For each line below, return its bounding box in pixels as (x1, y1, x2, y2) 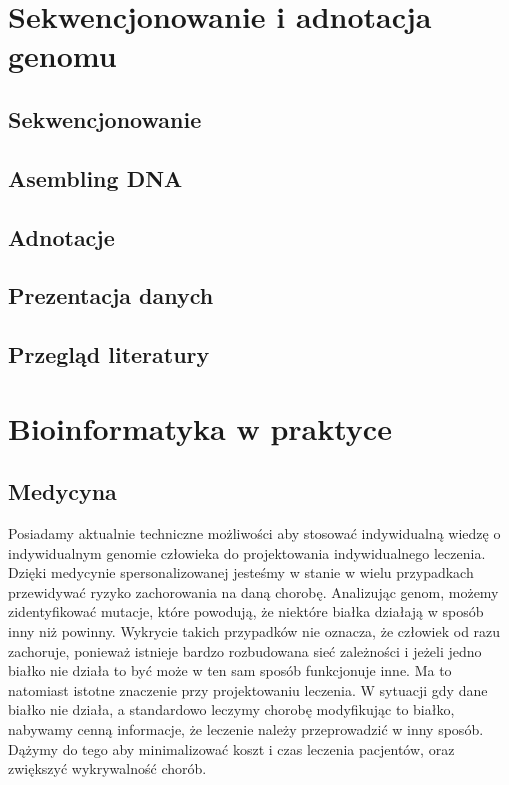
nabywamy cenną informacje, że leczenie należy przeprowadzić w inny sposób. (8, 718, 484, 739)
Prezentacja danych (8, 280, 214, 311)
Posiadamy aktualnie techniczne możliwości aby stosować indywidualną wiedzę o (8, 523, 501, 544)
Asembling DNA (8, 162, 183, 193)
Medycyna (8, 476, 117, 507)
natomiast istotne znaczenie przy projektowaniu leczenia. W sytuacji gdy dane (8, 679, 488, 700)
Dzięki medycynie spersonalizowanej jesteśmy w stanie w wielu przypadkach (8, 562, 474, 583)
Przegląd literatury (8, 339, 210, 370)
